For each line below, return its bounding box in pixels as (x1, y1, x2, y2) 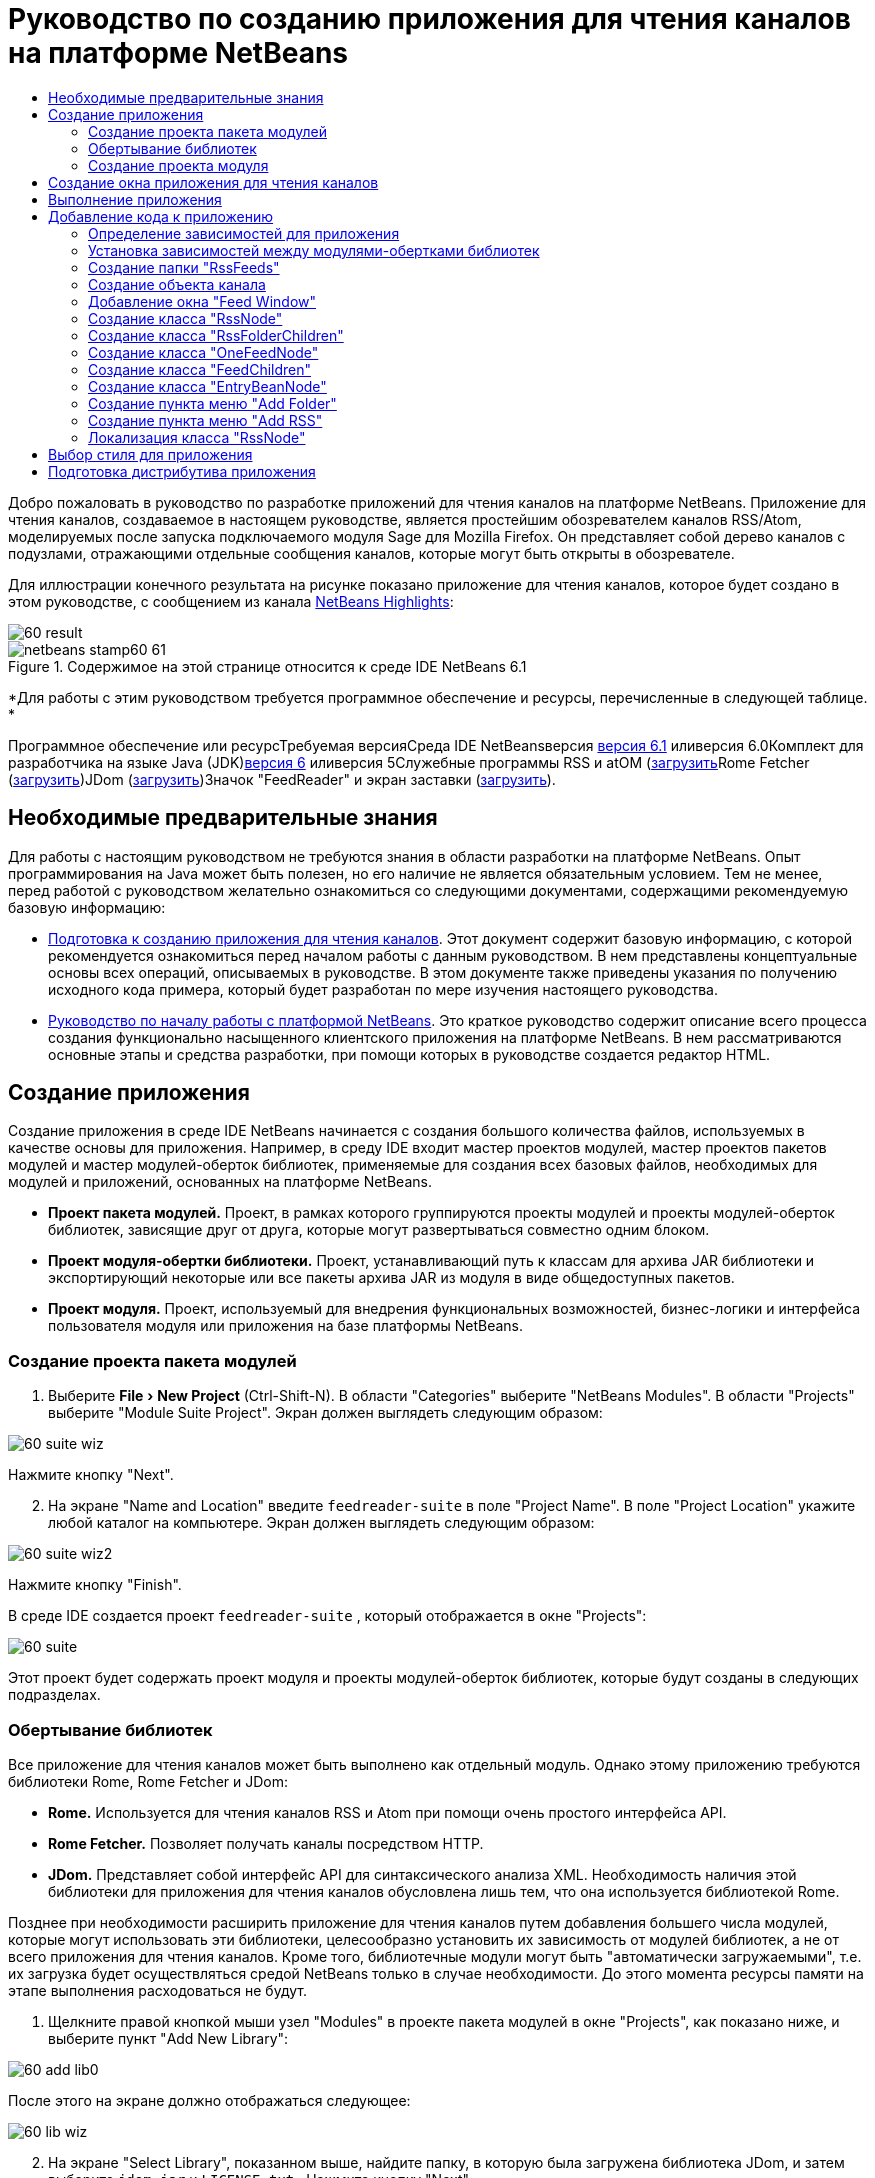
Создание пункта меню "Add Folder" (88, 394, 337, 412)
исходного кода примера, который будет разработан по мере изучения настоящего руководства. (48, 980, 719, 998)
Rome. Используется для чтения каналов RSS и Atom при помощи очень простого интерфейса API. (48, 1803, 727, 1821)
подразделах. (8, 1686, 101, 1704)
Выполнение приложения (48, 190, 222, 208)
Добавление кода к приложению (48, 207, 274, 225)
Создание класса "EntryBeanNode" (88, 377, 327, 395)
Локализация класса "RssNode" (88, 428, 306, 446)
